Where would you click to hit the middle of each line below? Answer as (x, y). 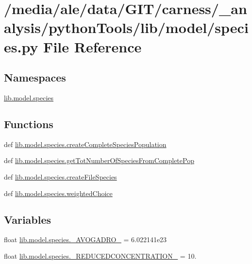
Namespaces (35, 77)
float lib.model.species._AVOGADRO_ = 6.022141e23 (85, 239)
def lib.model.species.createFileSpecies (60, 176)
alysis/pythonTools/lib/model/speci (126, 27)
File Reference (92, 46)
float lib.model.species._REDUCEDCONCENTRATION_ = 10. (100, 256)
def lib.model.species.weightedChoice (58, 193)
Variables (28, 219)
